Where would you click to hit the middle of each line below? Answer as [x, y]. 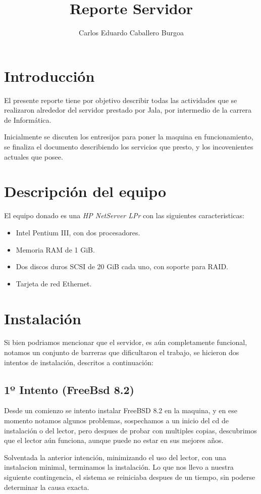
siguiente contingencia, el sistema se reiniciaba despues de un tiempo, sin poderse [130, 477]
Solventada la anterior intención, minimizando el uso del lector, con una [115, 457]
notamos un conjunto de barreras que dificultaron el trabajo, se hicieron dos [122, 352]
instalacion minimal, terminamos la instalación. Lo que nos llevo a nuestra [119, 467]
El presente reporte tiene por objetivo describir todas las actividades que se [121, 100]
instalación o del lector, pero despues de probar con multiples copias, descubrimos [130, 430]
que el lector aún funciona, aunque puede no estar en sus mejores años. [114, 440]
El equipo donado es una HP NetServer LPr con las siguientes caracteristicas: [124, 215]
